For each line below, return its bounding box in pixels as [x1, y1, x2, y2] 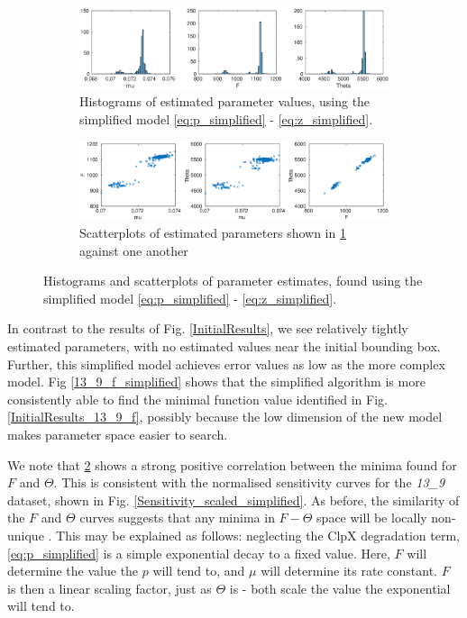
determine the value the [7, 561, 139, 580]
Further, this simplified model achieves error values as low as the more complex [7, 354, 445, 373]
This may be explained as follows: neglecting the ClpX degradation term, [56, 526, 460, 544]
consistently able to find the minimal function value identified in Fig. [7, 389, 388, 408]
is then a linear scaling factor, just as [7, 578, 212, 597]
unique [7, 526, 44, 544]
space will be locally [316, 508, 427, 527]
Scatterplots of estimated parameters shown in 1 [79, 223, 346, 242]
